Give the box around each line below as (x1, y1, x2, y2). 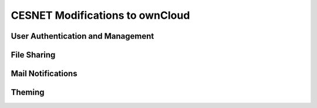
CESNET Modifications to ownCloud (11, 9, 190, 22)
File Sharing (11, 50, 56, 60)
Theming (11, 87, 45, 97)
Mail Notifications (11, 69, 77, 79)
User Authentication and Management (11, 31, 154, 41)
